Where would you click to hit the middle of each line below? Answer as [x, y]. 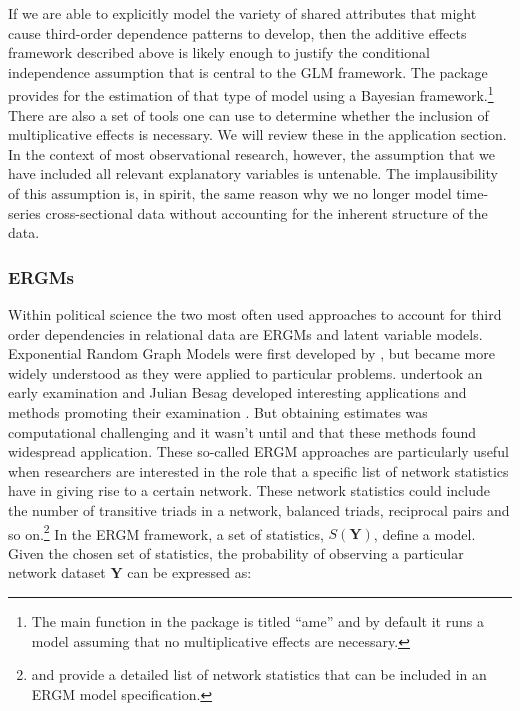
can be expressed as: [189, 572]
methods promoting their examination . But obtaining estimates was [218, 411]
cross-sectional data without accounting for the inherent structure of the [266, 212]
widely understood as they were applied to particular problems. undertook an [245, 372]
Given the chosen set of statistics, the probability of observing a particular [236, 552]
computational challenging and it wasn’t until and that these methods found [242, 431]
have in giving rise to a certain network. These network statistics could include [249, 490]
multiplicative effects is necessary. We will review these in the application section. [257, 134]
